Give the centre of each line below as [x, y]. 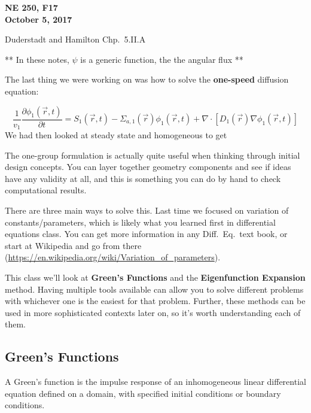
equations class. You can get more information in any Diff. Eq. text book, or [146, 234]
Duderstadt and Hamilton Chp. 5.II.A [75, 39]
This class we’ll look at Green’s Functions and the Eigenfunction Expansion [155, 277]
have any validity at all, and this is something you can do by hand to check [143, 178]
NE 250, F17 [31, 7]
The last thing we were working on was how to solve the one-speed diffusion [147, 79]
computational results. [46, 190]
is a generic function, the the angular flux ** [162, 59]
